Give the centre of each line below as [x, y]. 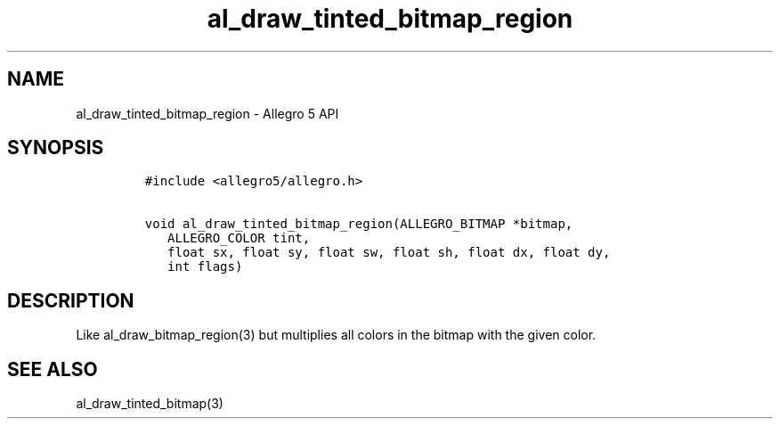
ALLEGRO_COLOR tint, [239, 238]
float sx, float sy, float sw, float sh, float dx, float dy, [389, 253]
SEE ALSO [53, 369]
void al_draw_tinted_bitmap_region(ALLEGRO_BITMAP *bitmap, [359, 224]
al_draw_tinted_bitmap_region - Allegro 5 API [207, 113]
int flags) [205, 267]
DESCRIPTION [71, 300]
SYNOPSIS [56, 148]
